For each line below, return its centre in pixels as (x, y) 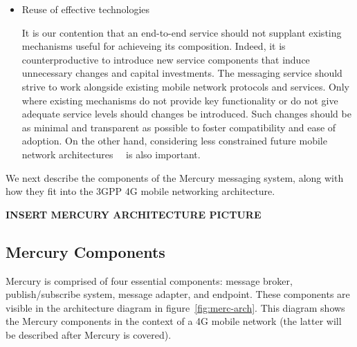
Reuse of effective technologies (86, 9)
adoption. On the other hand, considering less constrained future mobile (174, 141)
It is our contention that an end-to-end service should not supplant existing (182, 32)
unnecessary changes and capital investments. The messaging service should (182, 73)
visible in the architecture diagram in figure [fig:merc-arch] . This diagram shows (175, 307)
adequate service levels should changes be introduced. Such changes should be (186, 114)
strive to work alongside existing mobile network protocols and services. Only (185, 86)
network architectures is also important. (111, 154)
